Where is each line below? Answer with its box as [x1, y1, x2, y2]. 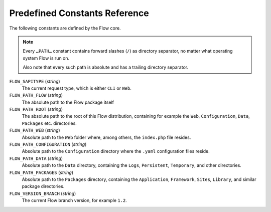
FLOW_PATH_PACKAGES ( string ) [9, 169, 74, 175]
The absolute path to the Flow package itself [22, 99, 114, 105]
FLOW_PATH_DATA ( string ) [9, 155, 63, 161]
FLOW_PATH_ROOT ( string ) [9, 106, 63, 112]
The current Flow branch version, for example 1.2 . [22, 197, 127, 203]
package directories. [22, 183, 65, 189]
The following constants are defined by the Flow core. [9, 25, 121, 31]
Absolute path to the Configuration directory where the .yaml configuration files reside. [22, 148, 210, 154]
